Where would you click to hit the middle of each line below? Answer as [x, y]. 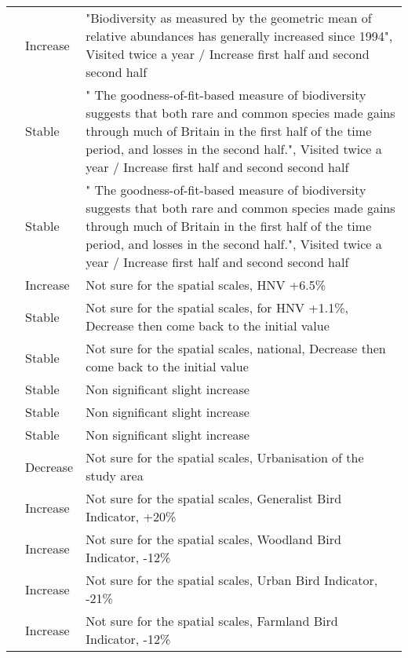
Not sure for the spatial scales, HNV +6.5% [206, 285]
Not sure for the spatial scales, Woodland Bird [213, 539]
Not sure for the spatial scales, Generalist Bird [214, 498]
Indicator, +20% [131, 516]
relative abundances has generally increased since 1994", [239, 36]
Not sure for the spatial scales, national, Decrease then [236, 348]
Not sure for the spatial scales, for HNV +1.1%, [217, 307]
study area [115, 475]
